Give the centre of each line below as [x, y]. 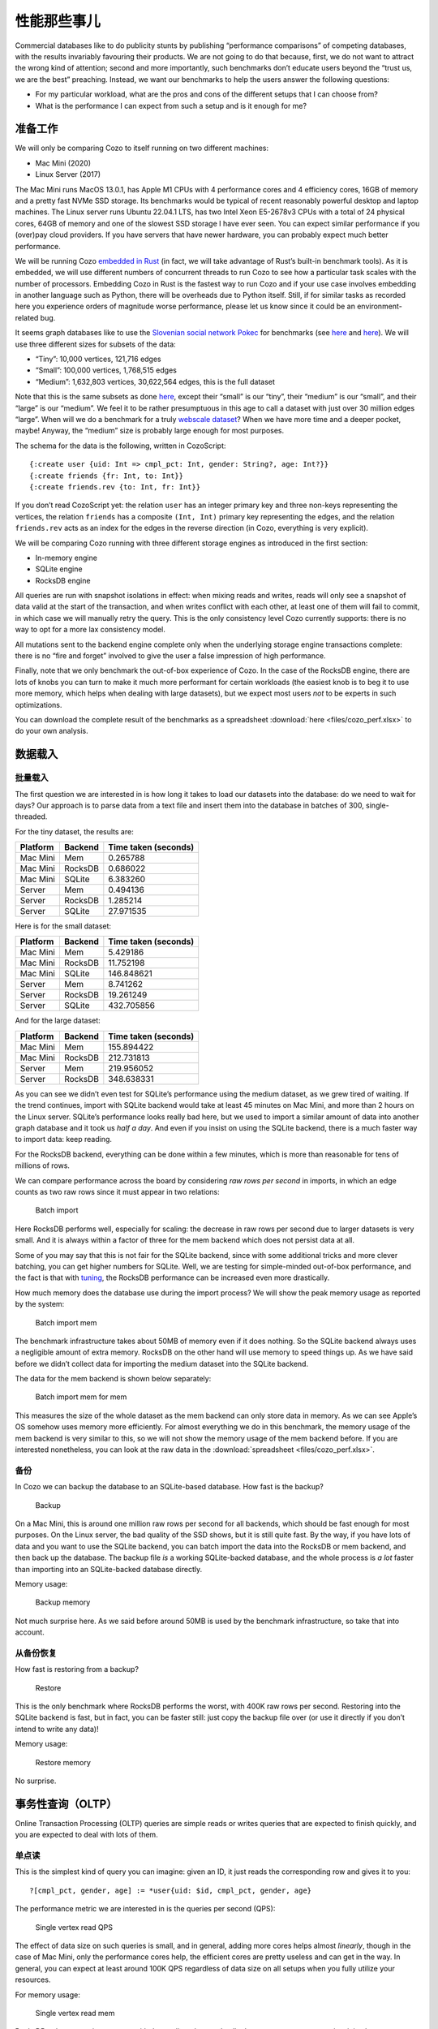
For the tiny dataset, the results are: [74, 831]
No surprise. [36, 1781]
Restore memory [63, 1762]
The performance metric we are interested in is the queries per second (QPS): [145, 1909]
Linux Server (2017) [68, 174]
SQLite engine [59, 569]
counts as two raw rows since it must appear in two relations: [118, 1192]
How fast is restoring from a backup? [77, 1669]
